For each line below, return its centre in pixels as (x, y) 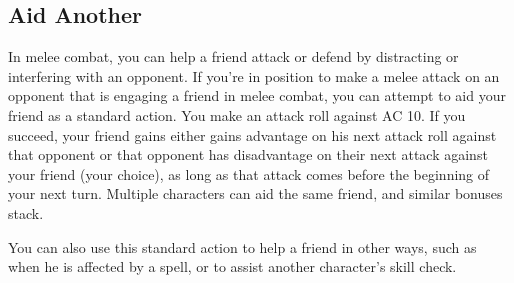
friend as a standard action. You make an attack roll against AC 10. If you (237, 114)
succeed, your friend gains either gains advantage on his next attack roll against (252, 134)
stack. (26, 212)
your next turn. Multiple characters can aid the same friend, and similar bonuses (255, 193)
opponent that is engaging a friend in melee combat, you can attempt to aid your (257, 95)
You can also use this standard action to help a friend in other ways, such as (242, 246)
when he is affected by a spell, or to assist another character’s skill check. (232, 266)
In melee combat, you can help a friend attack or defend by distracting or (233, 56)
